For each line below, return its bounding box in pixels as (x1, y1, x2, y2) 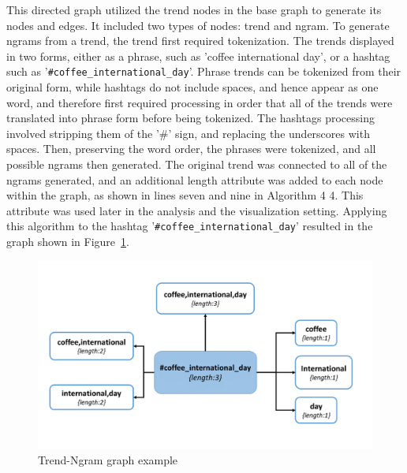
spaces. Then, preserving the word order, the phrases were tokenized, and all (6, 140, 376, 157)
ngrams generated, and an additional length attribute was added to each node (6, 171, 383, 188)
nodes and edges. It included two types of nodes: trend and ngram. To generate (6, 17, 390, 33)
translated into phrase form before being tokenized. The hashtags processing (6, 110, 375, 126)
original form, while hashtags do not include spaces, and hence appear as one (6, 79, 379, 95)
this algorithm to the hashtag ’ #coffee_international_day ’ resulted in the (6, 218, 373, 234)
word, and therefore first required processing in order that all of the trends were (6, 94, 393, 110)
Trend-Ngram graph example (38, 451, 178, 467)
